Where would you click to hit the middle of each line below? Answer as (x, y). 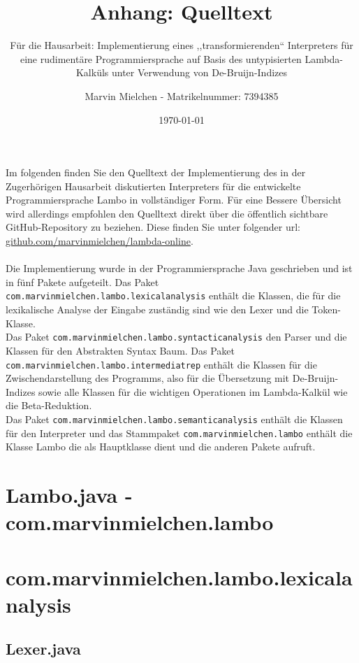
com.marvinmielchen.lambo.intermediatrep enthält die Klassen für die (161, 364)
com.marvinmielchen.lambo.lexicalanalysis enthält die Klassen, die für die (173, 295)
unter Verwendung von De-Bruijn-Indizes (199, 72)
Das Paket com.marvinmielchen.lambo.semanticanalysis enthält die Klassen (174, 419)
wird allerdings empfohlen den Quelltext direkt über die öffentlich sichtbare (167, 213)
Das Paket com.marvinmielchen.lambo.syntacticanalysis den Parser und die (176, 337)
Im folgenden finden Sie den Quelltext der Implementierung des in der (156, 172)
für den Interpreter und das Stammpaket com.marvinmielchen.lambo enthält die (179, 433)
